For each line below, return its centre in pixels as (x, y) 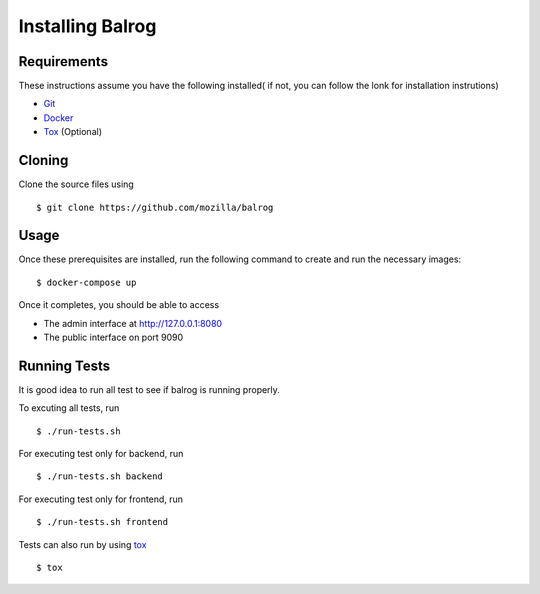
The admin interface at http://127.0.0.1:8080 (133, 323)
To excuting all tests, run (69, 408)
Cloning (43, 160)
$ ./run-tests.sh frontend (102, 522)
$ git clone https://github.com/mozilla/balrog (155, 207)
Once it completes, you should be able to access (119, 305)
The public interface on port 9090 (113, 337)
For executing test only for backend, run (101, 454)
